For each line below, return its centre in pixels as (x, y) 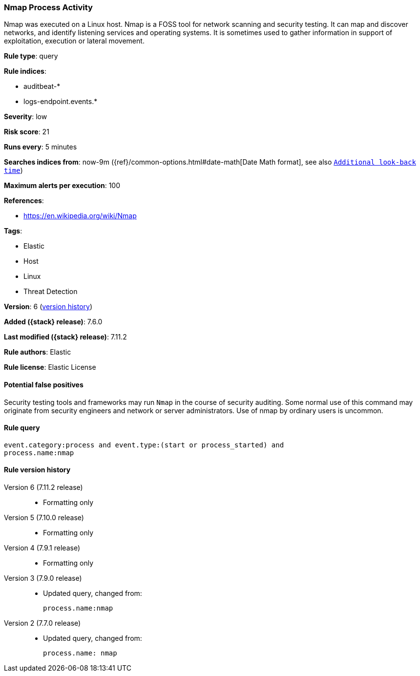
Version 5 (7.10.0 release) (44, 518)
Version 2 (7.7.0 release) (42, 623)
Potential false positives (44, 384)
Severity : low (26, 117)
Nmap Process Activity (48, 7)
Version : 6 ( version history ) (48, 307)
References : (24, 201)
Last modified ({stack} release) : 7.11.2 (65, 337)
